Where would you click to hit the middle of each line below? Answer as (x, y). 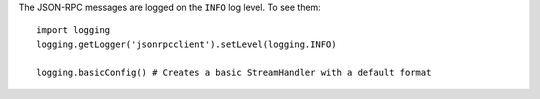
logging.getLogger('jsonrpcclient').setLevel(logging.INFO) (186, 44)
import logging (73, 30)
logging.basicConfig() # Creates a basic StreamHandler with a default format (234, 72)
